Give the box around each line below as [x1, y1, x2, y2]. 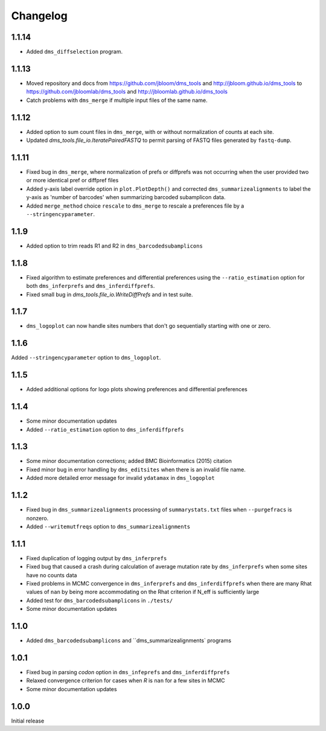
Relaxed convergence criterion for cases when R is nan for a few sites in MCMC [26, 677, 225, 685]
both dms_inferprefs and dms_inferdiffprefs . [26, 283, 155, 290]
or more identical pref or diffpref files [26, 177, 119, 184]
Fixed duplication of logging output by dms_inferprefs [26, 554, 167, 561]
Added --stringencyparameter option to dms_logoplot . [11, 354, 161, 362]
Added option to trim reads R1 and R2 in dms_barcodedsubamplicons [26, 242, 203, 249]
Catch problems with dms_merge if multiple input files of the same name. [26, 97, 208, 104]
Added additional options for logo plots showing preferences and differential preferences [26, 386, 248, 393]
